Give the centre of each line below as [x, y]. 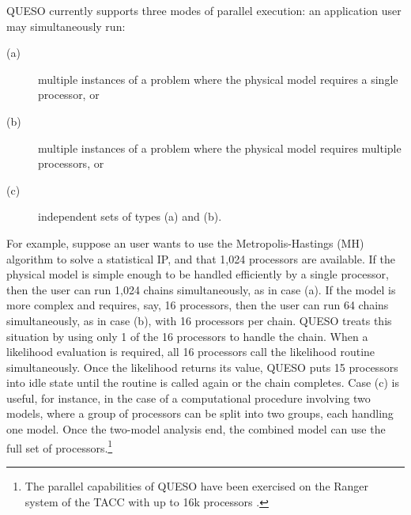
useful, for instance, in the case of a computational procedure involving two [189, 398]
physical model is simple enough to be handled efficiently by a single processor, [198, 274]
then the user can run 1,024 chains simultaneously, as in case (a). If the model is [201, 289]
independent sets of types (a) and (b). [130, 216]
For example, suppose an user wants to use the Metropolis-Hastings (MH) [185, 242]
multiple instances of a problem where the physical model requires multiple [220, 148]
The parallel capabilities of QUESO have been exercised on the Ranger [197, 485]
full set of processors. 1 [60, 446]
